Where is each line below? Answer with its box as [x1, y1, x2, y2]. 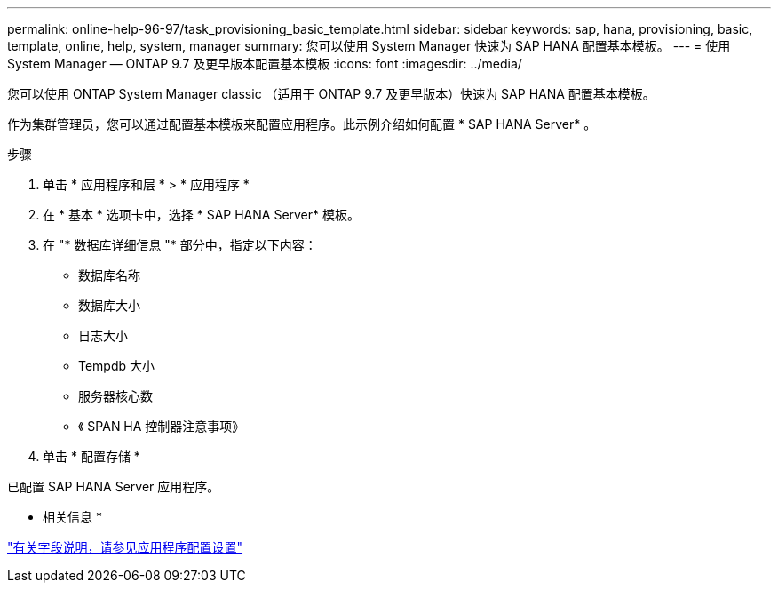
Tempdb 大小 [78, 358, 155, 373]
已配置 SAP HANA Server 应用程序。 [7, 479, 220, 494]
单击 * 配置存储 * [43, 449, 140, 464]
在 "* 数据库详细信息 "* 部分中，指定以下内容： [43, 237, 317, 252]
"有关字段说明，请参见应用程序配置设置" [7, 539, 243, 554]
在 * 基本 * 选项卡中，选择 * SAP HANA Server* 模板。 [43, 207, 361, 222]
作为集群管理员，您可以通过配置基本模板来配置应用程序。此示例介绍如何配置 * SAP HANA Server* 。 [7, 116, 597, 132]
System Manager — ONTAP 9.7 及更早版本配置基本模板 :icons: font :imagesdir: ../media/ [7, 56, 522, 71]
